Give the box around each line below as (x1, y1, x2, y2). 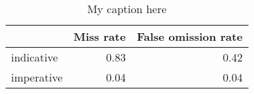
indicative (11, 49, 58, 65)
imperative (11, 69, 63, 85)
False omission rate (136, 28, 243, 44)
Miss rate (73, 28, 126, 44)
